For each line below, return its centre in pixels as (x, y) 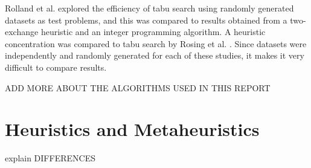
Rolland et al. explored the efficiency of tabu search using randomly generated (149, 8)
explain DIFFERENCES (50, 158)
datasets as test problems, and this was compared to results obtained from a (146, 20)
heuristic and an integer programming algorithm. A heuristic (153, 32)
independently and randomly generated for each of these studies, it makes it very (155, 55)
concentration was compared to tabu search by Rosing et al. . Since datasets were (156, 43)
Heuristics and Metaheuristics (132, 129)
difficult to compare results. (56, 67)
